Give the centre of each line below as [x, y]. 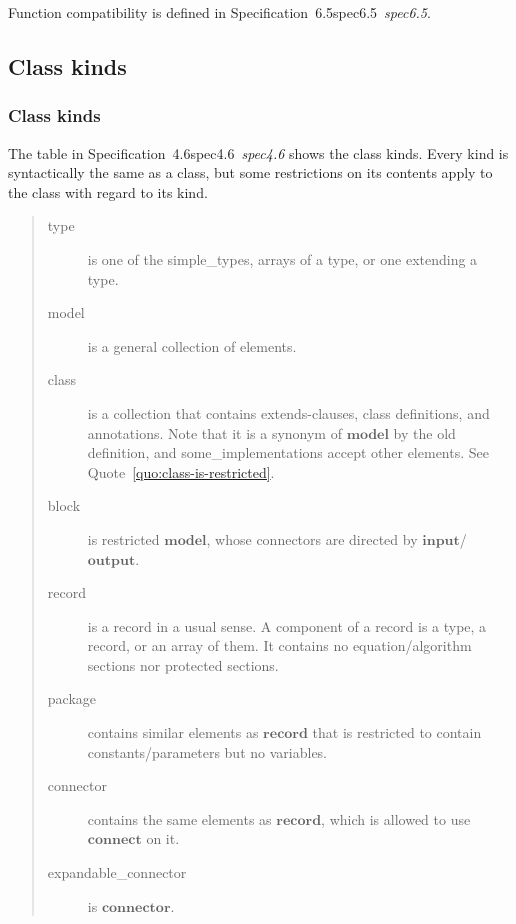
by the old [424, 432]
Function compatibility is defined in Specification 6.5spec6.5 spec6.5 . [219, 12]
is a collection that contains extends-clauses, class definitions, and [288, 412]
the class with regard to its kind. [108, 191]
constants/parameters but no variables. [207, 751]
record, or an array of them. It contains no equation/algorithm [279, 645]
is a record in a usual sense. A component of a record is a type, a [287, 625]
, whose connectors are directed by [312, 538]
